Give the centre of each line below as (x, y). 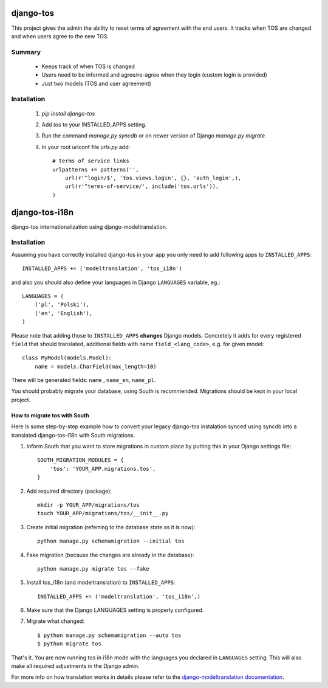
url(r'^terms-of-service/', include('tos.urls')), (142, 186)
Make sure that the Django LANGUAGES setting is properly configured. (115, 610)
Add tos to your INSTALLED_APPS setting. (94, 124)
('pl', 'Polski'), (62, 305)
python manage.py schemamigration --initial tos (111, 541)
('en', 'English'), (63, 313)
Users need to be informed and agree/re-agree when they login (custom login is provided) (154, 75)
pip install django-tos (68, 113)
